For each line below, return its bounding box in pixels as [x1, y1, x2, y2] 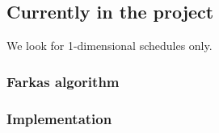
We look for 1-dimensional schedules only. [6, 37, 213, 54]
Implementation [6, 108, 112, 128]
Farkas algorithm [6, 71, 120, 91]
